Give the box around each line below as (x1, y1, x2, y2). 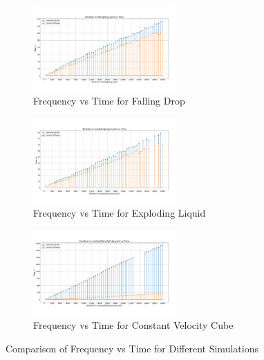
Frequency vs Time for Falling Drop (33, 93, 185, 108)
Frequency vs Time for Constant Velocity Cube (33, 318, 234, 332)
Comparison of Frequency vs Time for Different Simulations (6, 341, 258, 355)
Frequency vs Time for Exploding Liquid (33, 206, 206, 220)
